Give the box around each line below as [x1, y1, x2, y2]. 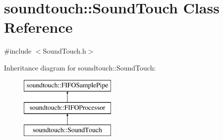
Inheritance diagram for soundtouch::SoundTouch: [4, 62, 156, 72]
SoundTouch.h [43, 46, 86, 56]
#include [4, 46, 32, 56]
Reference [4, 17, 73, 37]
